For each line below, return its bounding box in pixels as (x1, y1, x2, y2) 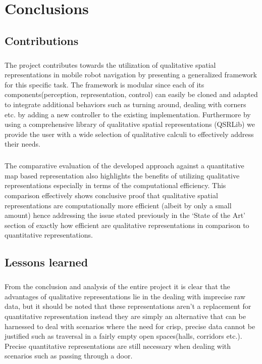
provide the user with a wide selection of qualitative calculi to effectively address (5, 128, 254, 139)
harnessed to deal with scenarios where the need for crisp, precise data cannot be (5, 321, 255, 331)
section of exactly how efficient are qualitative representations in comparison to (5, 219, 249, 230)
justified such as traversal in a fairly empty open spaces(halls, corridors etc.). (5, 331, 242, 341)
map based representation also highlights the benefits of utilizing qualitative (5, 170, 240, 180)
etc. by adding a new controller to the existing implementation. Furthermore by (5, 109, 251, 119)
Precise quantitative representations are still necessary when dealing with (5, 340, 231, 351)
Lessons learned (5, 254, 88, 270)
